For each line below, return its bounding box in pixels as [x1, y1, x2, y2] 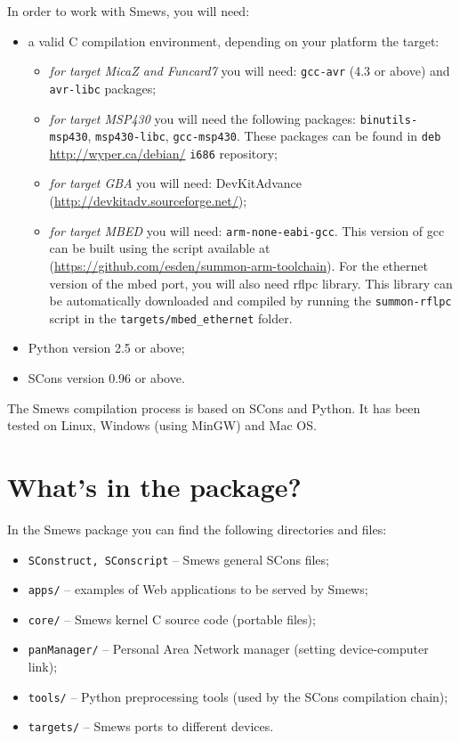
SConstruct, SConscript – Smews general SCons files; [28, 550, 329, 568]
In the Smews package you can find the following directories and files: [7, 519, 387, 538]
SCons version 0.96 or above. [28, 369, 185, 387]
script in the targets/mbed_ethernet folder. [49, 308, 293, 327]
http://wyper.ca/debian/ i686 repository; [49, 143, 278, 162]
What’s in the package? [7, 468, 302, 504]
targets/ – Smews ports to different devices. [28, 717, 274, 736]
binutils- [359, 113, 418, 126]
